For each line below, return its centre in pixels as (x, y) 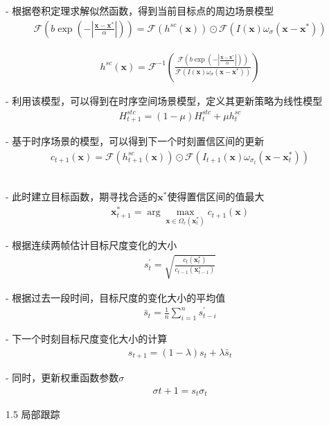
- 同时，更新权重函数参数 (62, 378)
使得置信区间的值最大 (216, 197)
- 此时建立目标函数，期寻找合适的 (82, 197)
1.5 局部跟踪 (33, 414)
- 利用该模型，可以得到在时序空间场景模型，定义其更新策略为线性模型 (164, 100)
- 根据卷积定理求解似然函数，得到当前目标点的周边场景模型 (140, 10)
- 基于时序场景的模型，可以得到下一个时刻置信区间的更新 (135, 141)
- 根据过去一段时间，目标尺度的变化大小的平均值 (116, 297)
